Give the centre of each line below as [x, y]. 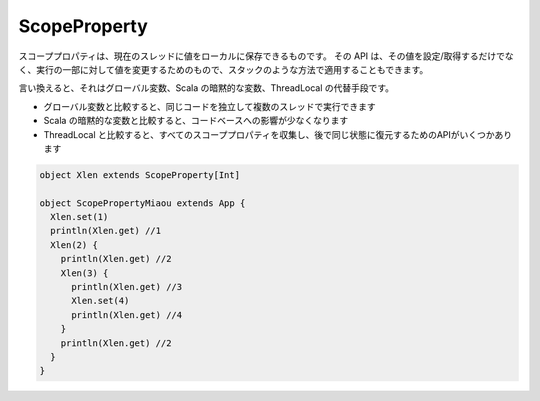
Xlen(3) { [84, 273]
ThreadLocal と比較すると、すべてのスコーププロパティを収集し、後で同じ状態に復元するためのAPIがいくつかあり [278, 134]
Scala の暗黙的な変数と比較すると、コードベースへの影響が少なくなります [196, 121]
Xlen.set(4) [100, 301]
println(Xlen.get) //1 [106, 231]
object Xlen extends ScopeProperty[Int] [139, 174]
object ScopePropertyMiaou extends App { [142, 203]
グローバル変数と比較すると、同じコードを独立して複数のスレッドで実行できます [209, 106]
